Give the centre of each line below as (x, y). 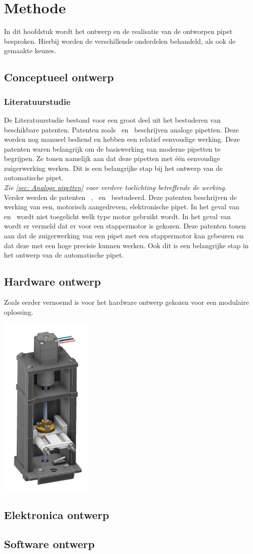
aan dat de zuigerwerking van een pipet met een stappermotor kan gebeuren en (124, 236)
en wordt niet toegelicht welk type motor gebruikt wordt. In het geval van (117, 216)
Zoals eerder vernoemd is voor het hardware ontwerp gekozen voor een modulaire (126, 302)
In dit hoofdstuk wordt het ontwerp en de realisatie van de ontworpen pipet (118, 31)
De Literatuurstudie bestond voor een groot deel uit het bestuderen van (112, 119)
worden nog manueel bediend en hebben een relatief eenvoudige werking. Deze (122, 139)
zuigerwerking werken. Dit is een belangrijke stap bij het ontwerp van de (113, 168)
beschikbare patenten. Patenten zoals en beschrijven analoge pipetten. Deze (122, 129)
